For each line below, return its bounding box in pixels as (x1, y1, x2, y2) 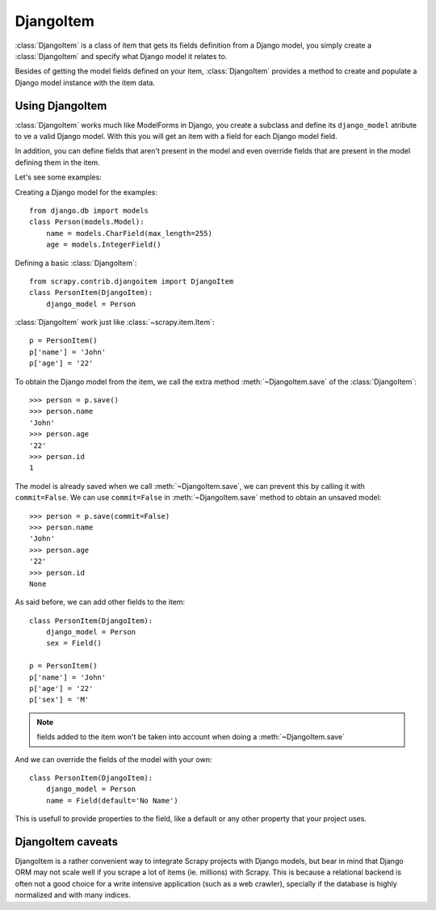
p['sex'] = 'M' (29, 695, 90, 705)
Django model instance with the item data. (15, 78, 155, 87)
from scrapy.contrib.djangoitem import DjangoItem (29, 276, 234, 286)
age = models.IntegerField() (45, 240, 161, 250)
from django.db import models (29, 206, 149, 215)
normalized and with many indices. (15, 890, 131, 900)
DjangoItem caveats (15, 835, 119, 849)
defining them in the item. (15, 158, 100, 167)
